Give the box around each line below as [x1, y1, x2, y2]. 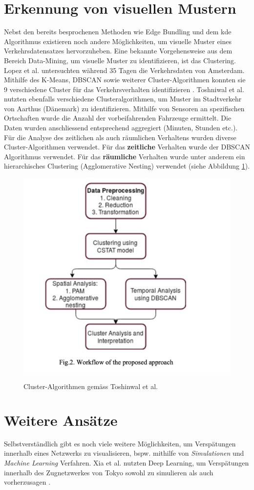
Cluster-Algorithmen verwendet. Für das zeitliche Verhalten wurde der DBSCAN [4, 142, 251, 152]
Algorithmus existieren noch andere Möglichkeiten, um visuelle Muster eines [4, 36, 232, 46]
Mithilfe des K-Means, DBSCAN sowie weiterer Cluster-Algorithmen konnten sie [4, 74, 246, 85]
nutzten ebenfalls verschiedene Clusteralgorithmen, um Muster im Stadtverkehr [4, 94, 242, 104]
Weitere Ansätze [4, 410, 118, 430]
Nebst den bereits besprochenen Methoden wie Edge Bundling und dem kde [4, 26, 232, 37]
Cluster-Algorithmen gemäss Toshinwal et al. [23, 381, 158, 392]
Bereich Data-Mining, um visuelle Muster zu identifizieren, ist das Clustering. [4, 55, 236, 65]
